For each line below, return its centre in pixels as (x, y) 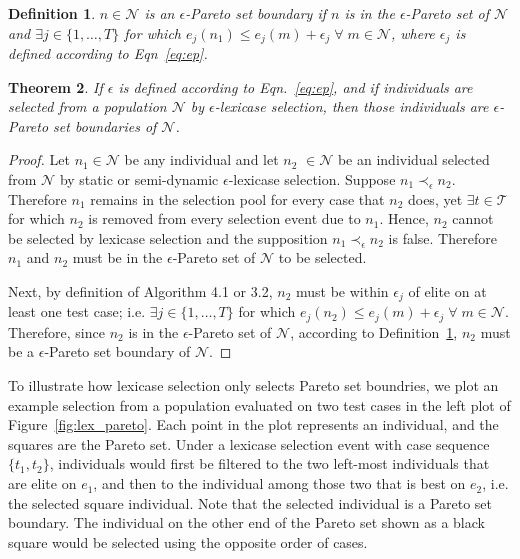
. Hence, (404, 218)
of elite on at (447, 290)
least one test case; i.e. (77, 311)
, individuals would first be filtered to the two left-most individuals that (269, 463)
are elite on (42, 483)
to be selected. (322, 257)
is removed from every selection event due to (224, 218)
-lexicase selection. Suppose (312, 179)
